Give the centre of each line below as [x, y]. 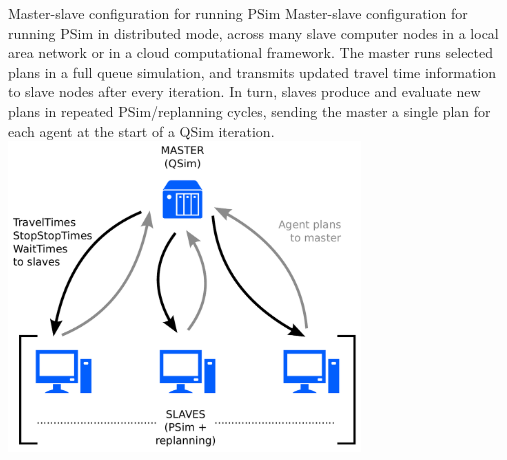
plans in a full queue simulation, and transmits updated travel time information [252, 71]
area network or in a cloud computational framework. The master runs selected [251, 52]
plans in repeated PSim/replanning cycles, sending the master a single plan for [249, 110]
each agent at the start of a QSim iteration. [141, 130]
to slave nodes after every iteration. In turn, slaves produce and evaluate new [244, 91]
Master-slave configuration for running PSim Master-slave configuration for [238, 13]
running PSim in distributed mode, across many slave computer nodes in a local [253, 32]
